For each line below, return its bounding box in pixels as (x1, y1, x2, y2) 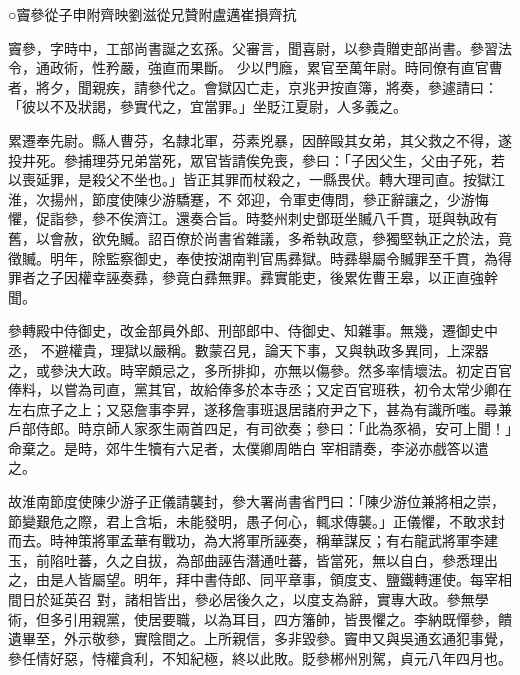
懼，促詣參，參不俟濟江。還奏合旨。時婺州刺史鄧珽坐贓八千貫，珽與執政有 (8, 208, 498, 229)
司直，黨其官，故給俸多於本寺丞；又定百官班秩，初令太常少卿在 (91, 379, 512, 400)
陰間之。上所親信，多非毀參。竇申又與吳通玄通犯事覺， (147, 628, 512, 649)
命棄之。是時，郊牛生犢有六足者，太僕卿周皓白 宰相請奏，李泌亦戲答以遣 (8, 437, 489, 458)
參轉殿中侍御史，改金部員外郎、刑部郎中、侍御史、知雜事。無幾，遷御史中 (8, 320, 498, 341)
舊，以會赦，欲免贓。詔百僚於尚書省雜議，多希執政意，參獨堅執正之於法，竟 (8, 227, 512, 248)
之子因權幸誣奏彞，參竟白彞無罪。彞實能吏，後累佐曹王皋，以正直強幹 (35, 267, 498, 288)
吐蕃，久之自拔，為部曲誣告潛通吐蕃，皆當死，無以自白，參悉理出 (63, 549, 498, 570)
